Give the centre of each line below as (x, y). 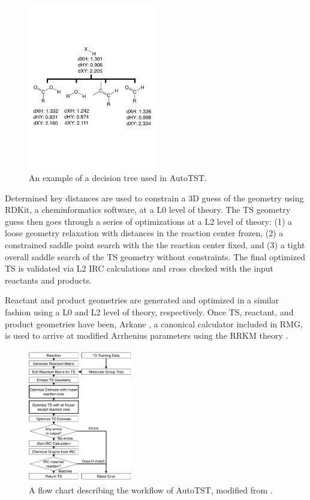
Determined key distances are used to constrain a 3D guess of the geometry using (154, 198)
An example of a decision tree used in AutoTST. (118, 178)
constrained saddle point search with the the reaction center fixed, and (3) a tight (155, 245)
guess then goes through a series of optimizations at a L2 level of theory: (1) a (149, 221)
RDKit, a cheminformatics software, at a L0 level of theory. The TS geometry (148, 210)
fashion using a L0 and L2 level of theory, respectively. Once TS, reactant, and (149, 311)
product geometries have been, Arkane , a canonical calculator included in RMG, (154, 323)
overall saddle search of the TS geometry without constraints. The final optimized (155, 256)
